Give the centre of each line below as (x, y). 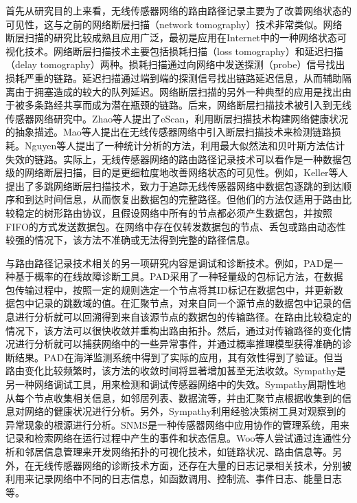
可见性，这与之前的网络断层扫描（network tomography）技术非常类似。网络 (174, 24)
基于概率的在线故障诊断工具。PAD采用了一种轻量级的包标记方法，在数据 (179, 276)
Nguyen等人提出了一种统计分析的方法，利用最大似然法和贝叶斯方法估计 (185, 145)
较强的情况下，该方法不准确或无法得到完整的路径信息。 (130, 240)
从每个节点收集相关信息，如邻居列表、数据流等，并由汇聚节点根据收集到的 (174, 397)
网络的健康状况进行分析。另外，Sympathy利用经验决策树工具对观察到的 (185, 411)
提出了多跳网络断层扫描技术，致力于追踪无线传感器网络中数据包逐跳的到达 (174, 185)
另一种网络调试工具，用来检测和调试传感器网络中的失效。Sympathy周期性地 (176, 384)
